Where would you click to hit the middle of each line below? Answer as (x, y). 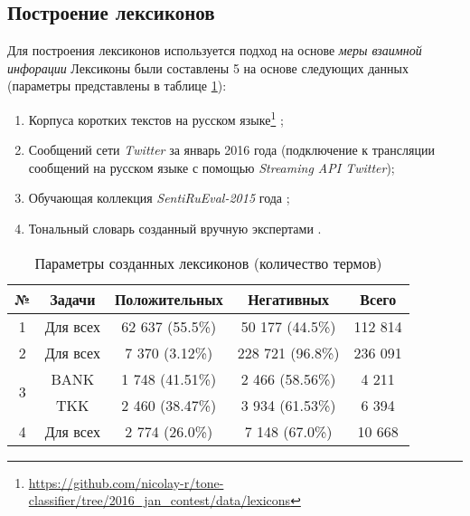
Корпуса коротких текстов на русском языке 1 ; (156, 118)
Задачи (73, 299)
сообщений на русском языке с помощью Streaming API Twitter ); (211, 167)
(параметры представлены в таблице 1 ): (117, 86)
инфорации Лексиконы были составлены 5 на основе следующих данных (208, 67)
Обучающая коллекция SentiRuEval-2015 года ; (159, 198)
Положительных (169, 299)
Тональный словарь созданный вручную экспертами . (175, 229)
